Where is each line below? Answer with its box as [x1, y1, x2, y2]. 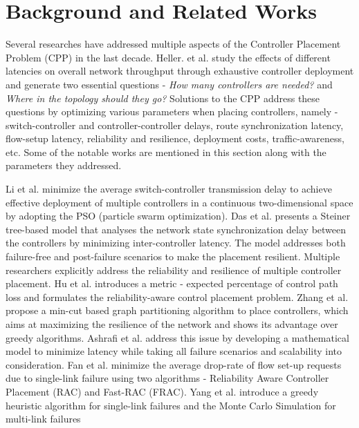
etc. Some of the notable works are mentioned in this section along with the [6, 144, 326, 159]
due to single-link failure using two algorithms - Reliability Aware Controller [6, 371, 329, 385]
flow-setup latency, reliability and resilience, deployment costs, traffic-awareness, [6, 131, 344, 146]
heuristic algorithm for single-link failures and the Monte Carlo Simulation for [6, 398, 336, 412]
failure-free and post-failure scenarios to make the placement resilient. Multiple [6, 249, 340, 264]
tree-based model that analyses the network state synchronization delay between [6, 222, 347, 236]
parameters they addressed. [6, 158, 122, 173]
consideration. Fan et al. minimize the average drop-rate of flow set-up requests [6, 357, 342, 371]
